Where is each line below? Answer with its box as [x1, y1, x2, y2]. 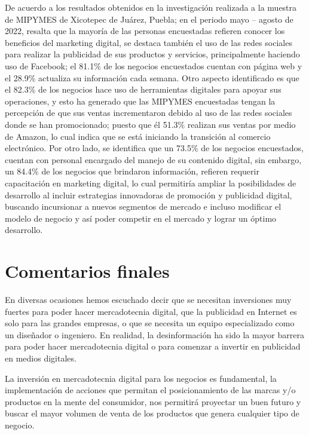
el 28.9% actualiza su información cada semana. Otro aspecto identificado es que [5, 71, 299, 84]
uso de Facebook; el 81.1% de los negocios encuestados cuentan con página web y [5, 59, 302, 72]
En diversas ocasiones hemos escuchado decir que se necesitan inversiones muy [5, 293, 292, 305]
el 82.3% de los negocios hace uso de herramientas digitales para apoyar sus [5, 83, 282, 96]
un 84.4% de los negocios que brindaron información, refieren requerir [5, 165, 259, 177]
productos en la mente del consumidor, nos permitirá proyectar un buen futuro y [5, 395, 301, 408]
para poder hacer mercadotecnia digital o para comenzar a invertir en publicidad [5, 340, 301, 353]
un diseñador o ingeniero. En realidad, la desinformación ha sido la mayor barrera [5, 328, 304, 341]
